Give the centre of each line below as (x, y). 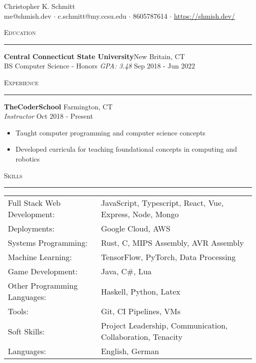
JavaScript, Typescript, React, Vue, (162, 203)
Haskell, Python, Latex (141, 291)
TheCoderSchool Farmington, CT (58, 106)
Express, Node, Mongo (140, 214)
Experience (21, 82)
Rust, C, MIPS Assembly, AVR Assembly (173, 243)
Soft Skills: (26, 331)
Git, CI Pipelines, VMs (141, 311)
